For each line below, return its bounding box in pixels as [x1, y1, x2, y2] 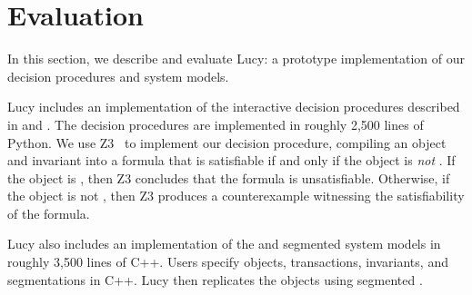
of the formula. [7, 203, 90, 222]
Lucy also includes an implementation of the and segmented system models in [7, 234, 441, 253]
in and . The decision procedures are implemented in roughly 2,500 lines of [7, 114, 424, 133]
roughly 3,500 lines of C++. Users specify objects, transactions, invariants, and [7, 252, 448, 271]
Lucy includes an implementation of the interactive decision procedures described [7, 97, 460, 116]
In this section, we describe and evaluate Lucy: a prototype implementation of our [7, 49, 465, 68]
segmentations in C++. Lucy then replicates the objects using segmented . [7, 270, 423, 289]
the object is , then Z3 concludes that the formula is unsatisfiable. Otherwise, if [7, 168, 450, 187]
